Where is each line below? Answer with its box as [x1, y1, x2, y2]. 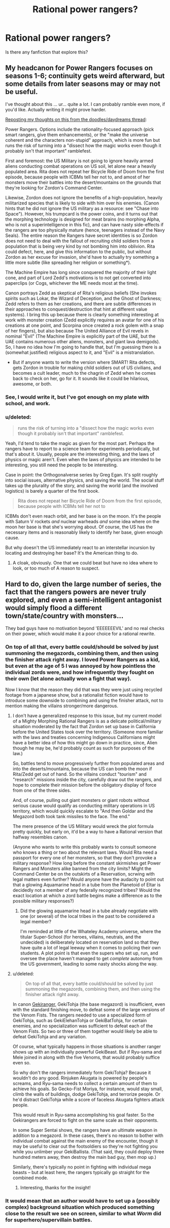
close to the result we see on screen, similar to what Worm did [5, 1210, 161, 1217]
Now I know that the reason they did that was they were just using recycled [5, 686, 162, 693]
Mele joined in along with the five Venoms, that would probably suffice [12, 1054, 160, 1061]
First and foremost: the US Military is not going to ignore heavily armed [5, 158, 154, 164]
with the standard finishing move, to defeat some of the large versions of [12, 1007, 165, 1013]
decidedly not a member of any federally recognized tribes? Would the [12, 887, 161, 893]
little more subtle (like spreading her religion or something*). [5, 259, 131, 265]
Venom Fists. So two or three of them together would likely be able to [12, 1028, 158, 1034]
